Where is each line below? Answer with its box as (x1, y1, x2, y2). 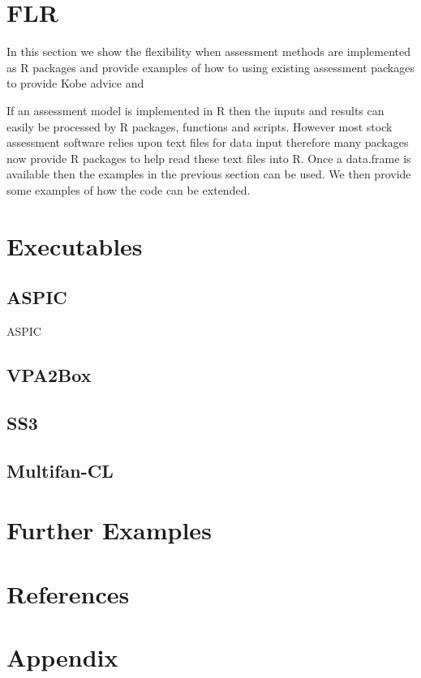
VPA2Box (6, 363, 92, 388)
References (6, 577, 130, 610)
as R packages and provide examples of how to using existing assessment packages (6, 58, 415, 75)
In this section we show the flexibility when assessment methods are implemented (6, 43, 410, 60)
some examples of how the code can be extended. (6, 181, 251, 198)
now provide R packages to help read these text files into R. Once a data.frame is (6, 149, 411, 166)
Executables (6, 229, 143, 262)
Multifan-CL (6, 457, 114, 483)
